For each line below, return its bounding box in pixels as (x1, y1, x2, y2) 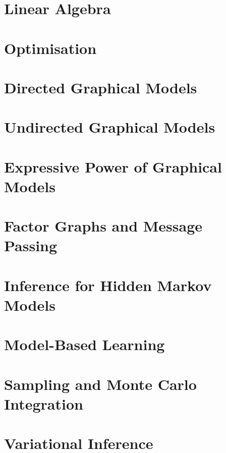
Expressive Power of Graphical (4, 156, 222, 177)
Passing (4, 235, 58, 256)
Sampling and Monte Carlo (4, 373, 197, 394)
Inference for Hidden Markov (4, 274, 212, 295)
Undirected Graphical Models (4, 117, 215, 137)
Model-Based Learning (4, 334, 165, 355)
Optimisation (4, 37, 97, 58)
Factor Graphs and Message (4, 215, 203, 236)
